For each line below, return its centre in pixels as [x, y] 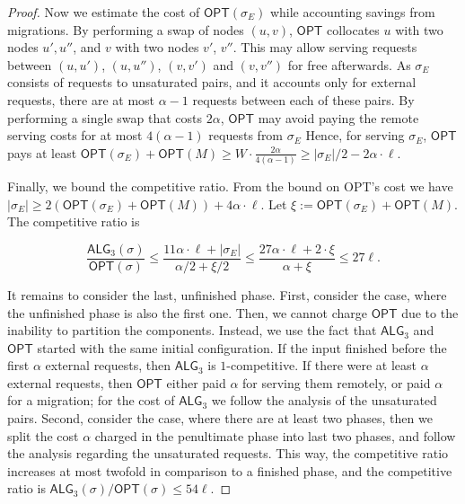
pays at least [42, 152]
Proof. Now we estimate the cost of [104, 12]
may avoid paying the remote [338, 117]
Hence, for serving [355, 135]
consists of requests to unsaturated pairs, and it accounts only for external [212, 82]
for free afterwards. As [349, 64]
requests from [246, 135]
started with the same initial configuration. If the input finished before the [242, 347]
